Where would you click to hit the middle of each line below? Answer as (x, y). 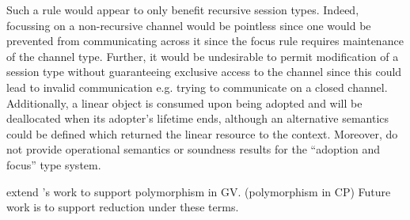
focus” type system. (54, 164)
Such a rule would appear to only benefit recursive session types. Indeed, (183, 9)
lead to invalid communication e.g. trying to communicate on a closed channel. (197, 87)
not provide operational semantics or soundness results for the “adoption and (194, 149)
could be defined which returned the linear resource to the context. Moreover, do (202, 133)
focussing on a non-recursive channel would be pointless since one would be (189, 25)
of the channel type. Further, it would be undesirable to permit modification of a (203, 56)
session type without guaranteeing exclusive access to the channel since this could (204, 72)
